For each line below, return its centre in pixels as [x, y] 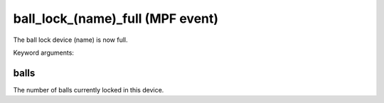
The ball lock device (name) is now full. [70, 40]
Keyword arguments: [44, 53]
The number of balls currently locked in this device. [89, 90]
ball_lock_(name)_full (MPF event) [116, 18]
